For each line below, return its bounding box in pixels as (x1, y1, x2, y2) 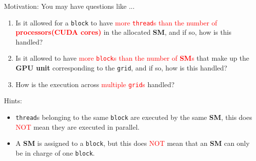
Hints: (4, 95, 22, 106)
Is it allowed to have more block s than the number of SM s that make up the (15, 53, 249, 63)
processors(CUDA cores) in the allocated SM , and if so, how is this (15, 27, 232, 37)
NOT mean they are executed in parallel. (15, 121, 140, 132)
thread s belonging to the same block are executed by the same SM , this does (15, 112, 252, 122)
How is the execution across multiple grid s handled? (15, 79, 175, 89)
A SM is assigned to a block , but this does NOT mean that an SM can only (15, 138, 250, 148)
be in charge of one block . (15, 147, 95, 158)
